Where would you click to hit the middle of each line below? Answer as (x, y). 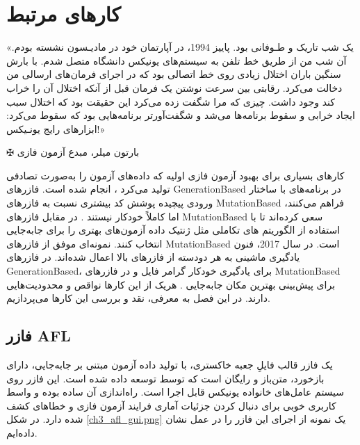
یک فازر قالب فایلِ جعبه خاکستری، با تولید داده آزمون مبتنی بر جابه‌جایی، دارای (170, 365)
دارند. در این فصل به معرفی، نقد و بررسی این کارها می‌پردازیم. (138, 298)
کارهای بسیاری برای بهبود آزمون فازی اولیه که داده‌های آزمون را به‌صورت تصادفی (175, 175)
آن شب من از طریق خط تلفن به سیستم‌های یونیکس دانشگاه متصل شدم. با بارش (177, 60)
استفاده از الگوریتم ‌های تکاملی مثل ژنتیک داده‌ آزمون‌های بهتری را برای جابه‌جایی (173, 230)
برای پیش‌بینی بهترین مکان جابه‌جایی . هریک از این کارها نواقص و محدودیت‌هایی (171, 284)
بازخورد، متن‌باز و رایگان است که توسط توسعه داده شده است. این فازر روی (165, 378)
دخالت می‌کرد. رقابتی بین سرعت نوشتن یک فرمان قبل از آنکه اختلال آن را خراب (174, 87)
